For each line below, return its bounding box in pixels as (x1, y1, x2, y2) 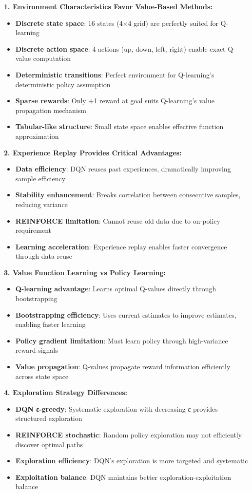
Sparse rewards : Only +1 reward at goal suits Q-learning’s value (15, 95, 214, 106)
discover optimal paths (15, 439, 83, 449)
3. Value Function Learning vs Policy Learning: (4, 267, 166, 277)
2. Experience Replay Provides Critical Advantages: (4, 147, 182, 157)
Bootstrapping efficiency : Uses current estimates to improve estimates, (15, 309, 236, 320)
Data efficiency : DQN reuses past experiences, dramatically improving (15, 164, 231, 174)
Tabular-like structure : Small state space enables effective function (15, 121, 224, 132)
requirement (15, 225, 51, 235)
